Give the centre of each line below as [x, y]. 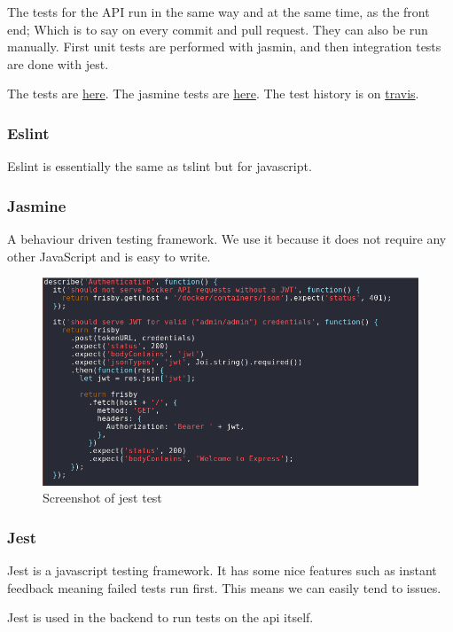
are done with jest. [58, 63]
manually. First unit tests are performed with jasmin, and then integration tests [224, 47]
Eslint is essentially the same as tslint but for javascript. [160, 166]
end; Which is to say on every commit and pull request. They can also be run [218, 29]
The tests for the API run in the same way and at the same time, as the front [219, 12]
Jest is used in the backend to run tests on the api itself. [160, 617]
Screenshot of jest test [102, 498]
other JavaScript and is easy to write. [109, 256]
